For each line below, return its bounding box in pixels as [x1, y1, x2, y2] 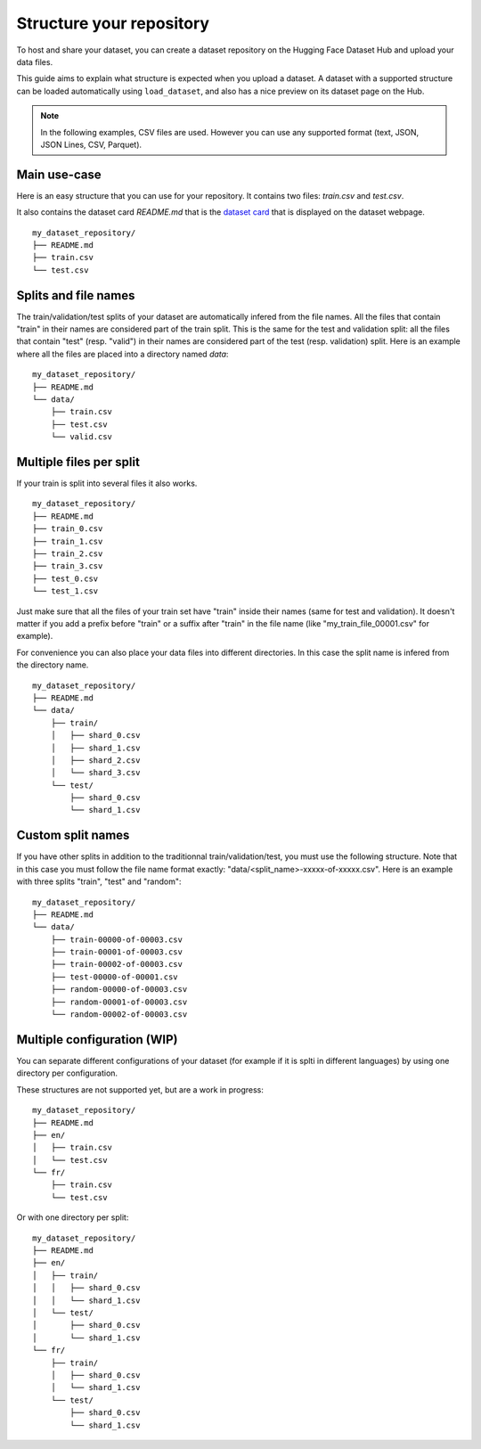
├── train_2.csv [32, 549, 103, 559]
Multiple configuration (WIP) [16, 1032, 178, 1047]
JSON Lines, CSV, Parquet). [40, 139, 143, 150]
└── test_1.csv [32, 586, 99, 596]
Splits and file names [16, 288, 135, 303]
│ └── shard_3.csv [50, 767, 141, 778]
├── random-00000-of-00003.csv [50, 985, 188, 995]
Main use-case [16, 167, 102, 182]
